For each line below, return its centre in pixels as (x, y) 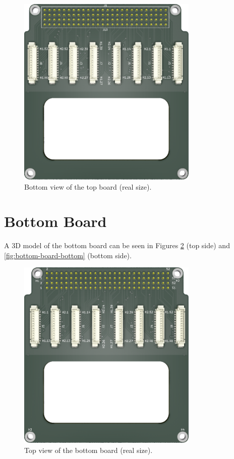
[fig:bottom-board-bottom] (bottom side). (68, 255)
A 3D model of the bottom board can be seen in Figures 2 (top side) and (117, 245)
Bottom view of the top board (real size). (88, 186)
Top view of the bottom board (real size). (89, 450)
